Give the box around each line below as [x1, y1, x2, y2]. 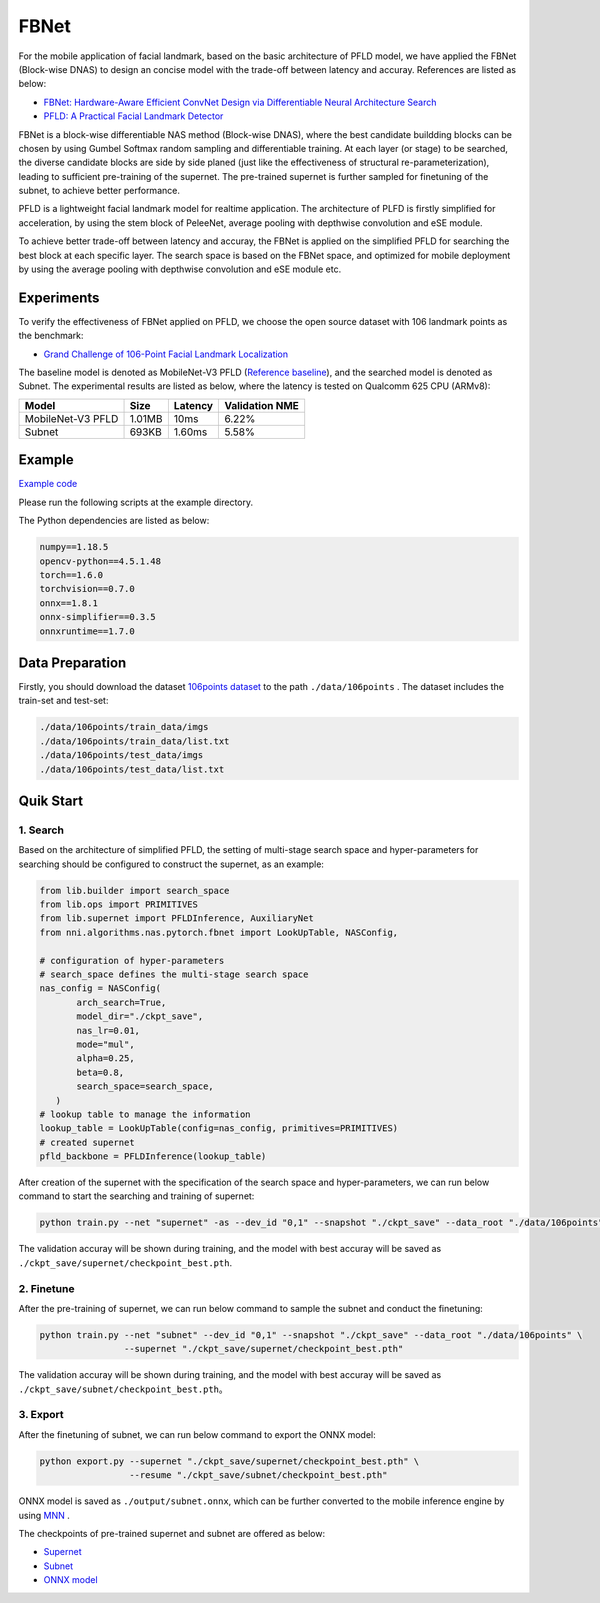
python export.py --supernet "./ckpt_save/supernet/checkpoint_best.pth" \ [39, 1455, 420, 1467]
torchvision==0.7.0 [39, 583, 135, 595]
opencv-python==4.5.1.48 [39, 555, 162, 567]
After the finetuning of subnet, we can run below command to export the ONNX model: [18, 1428, 376, 1440]
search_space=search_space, [76, 1081, 214, 1092]
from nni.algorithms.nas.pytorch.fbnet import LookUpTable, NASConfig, [39, 926, 399, 938]
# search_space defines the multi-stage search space [39, 969, 309, 980]
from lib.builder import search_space [39, 885, 230, 896]
